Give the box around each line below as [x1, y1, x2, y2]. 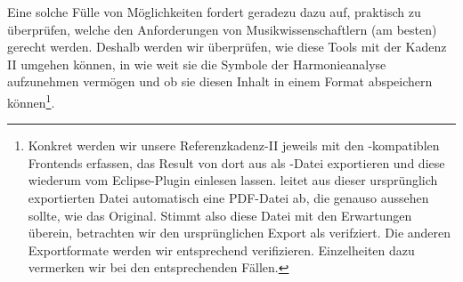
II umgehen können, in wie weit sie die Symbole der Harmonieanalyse [7, 54, 386, 73]
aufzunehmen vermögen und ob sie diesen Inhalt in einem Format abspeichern [7, 72, 433, 91]
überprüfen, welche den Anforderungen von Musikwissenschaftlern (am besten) [7, 20, 437, 38]
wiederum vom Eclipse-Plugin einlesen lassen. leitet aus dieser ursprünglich [28, 171, 438, 189]
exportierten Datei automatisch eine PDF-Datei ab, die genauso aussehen [28, 189, 429, 206]
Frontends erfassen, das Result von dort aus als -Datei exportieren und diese [28, 153, 445, 172]
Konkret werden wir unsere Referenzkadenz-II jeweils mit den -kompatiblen [28, 136, 440, 155]
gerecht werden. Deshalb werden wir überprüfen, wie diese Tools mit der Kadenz [7, 37, 447, 56]
